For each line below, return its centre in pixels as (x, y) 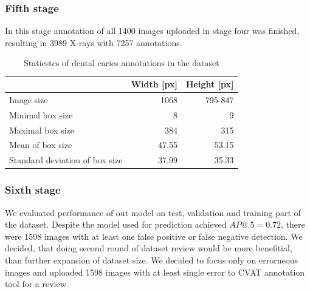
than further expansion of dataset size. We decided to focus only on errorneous (152, 260)
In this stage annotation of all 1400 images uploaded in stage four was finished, (152, 31)
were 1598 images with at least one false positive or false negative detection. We (154, 236)
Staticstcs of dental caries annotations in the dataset (121, 63)
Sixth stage (33, 190)
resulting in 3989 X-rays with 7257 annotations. (94, 42)
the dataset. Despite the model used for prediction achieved (116, 224)
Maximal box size (42, 130)
